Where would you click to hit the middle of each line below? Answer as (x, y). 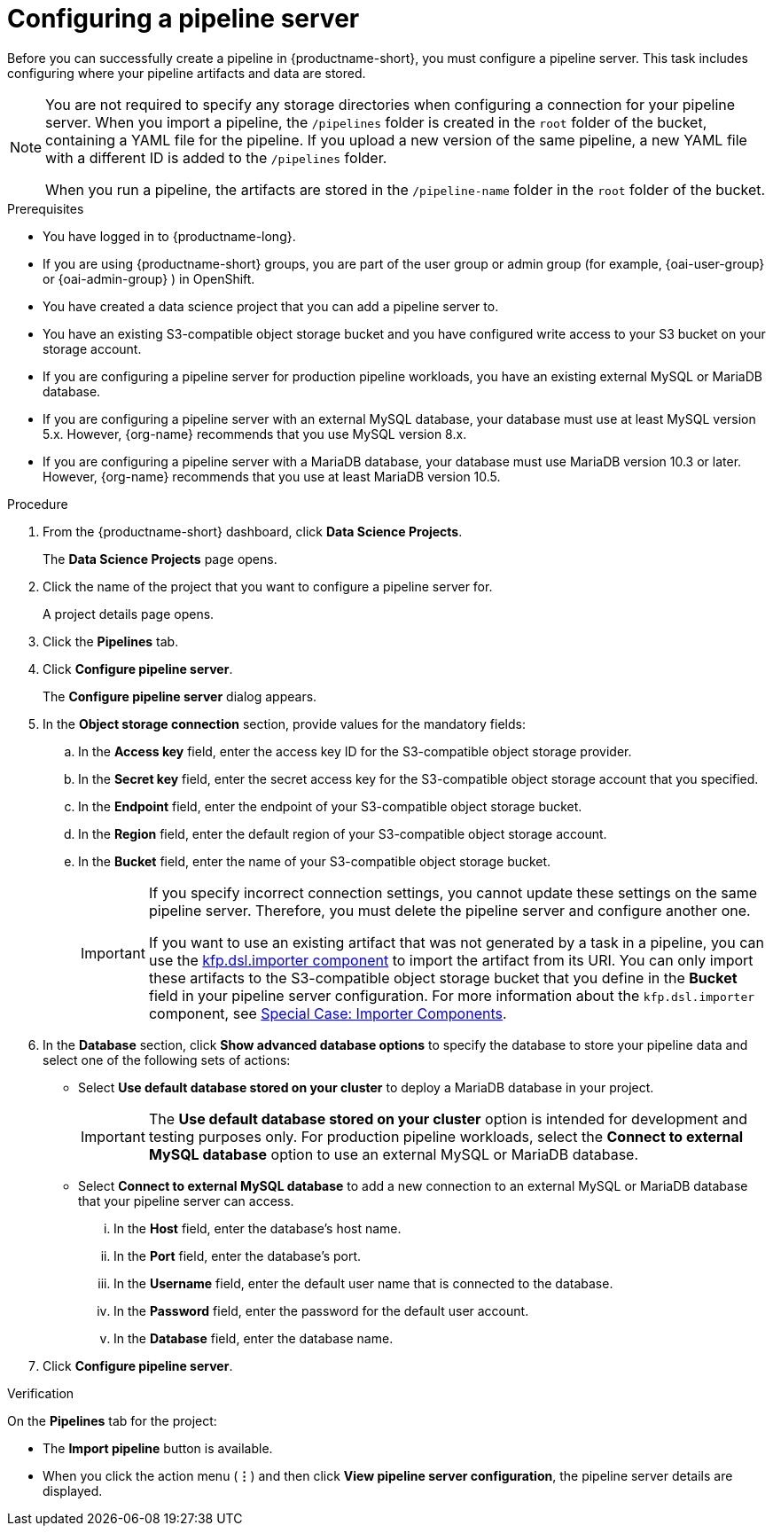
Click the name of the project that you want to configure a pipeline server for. (268, 586)
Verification (41, 1393)
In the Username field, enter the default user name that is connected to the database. (363, 1283)
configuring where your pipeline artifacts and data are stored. (187, 73)
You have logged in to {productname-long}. (169, 236)
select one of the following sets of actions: (167, 1060)
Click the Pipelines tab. (111, 641)
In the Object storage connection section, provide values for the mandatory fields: (284, 723)
